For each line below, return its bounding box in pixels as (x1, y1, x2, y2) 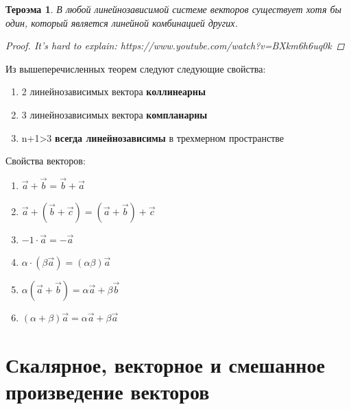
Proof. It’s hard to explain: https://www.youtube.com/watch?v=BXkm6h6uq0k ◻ (5, 38, 345, 53)
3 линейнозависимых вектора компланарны (21, 107, 208, 121)
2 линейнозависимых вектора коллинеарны (21, 84, 206, 99)
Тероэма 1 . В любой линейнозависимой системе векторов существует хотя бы (5, 2, 341, 16)
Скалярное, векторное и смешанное (5, 350, 325, 378)
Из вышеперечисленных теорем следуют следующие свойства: (5, 61, 266, 75)
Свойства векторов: (5, 153, 86, 168)
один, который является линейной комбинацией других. (5, 15, 238, 29)
